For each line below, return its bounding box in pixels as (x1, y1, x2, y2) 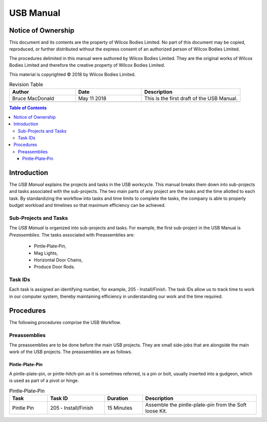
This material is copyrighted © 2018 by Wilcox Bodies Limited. (9, 71, 136, 77)
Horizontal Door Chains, (34, 257, 83, 263)
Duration (107, 395, 129, 402)
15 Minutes (107, 404, 133, 411)
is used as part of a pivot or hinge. (9, 377, 79, 383)
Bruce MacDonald (12, 95, 54, 102)
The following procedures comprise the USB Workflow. (9, 319, 121, 325)
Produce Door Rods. (34, 264, 75, 270)
